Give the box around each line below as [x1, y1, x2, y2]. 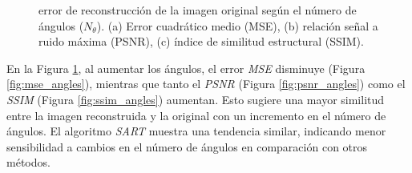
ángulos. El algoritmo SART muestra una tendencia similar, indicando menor [6, 123, 386, 139]
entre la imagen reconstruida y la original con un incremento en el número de [6, 107, 386, 123]
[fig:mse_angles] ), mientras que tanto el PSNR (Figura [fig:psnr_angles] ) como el [6, 75, 406, 92]
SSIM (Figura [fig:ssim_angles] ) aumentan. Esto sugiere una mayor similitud [6, 91, 385, 107]
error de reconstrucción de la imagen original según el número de [38, 2, 357, 18]
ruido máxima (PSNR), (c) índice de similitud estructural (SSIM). [38, 33, 364, 50]
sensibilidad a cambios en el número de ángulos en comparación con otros [6, 138, 368, 155]
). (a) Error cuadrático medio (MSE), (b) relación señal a [96, 17, 378, 34]
